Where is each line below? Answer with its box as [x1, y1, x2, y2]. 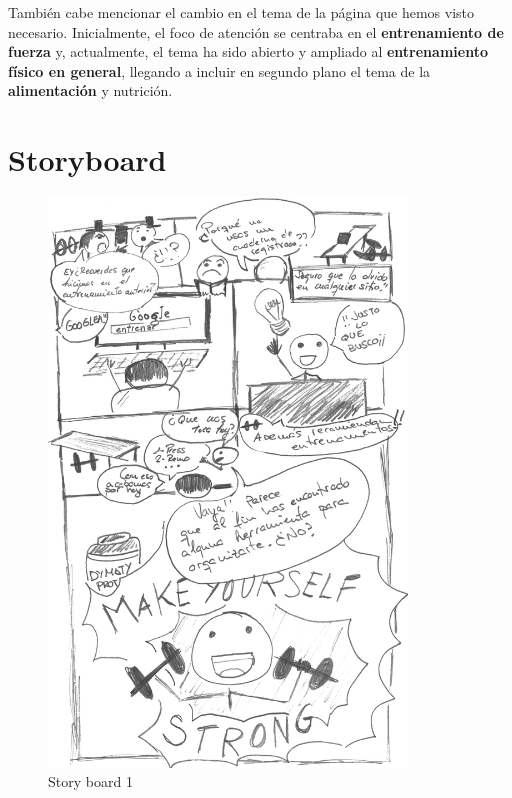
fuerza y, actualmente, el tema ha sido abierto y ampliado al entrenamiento [8, 41, 488, 62]
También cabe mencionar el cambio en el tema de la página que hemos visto [8, 2, 475, 22]
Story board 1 [48, 771, 133, 792]
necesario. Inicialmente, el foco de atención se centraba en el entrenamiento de [8, 21, 504, 42]
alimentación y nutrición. [8, 80, 173, 101]
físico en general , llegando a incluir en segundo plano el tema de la [8, 60, 431, 81]
